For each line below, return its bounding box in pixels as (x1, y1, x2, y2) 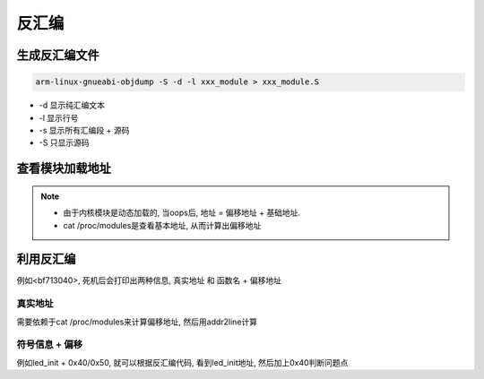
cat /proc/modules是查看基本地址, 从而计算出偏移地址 (63, 220, 262, 230)
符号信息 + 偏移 (16, 339, 83, 351)
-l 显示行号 (39, 112, 79, 123)
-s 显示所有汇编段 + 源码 (39, 125, 130, 135)
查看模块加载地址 (16, 161, 111, 177)
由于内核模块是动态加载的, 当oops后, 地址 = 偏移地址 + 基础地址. (63, 207, 300, 219)
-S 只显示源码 (39, 137, 90, 148)
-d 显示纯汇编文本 (39, 99, 105, 111)
